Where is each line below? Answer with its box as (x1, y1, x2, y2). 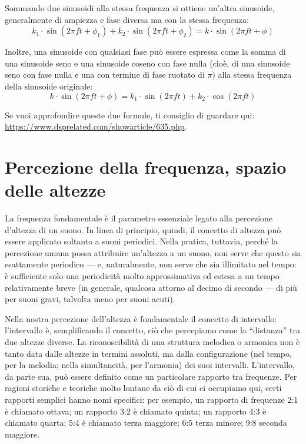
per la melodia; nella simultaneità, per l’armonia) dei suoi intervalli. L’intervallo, (5, 359, 295, 371)
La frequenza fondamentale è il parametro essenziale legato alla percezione (5, 212, 273, 224)
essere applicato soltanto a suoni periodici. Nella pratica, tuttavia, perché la (5, 235, 278, 247)
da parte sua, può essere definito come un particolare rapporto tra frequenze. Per (5, 370, 297, 382)
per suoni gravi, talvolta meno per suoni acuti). (5, 293, 175, 305)
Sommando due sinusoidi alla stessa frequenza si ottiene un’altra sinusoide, (5, 2, 275, 14)
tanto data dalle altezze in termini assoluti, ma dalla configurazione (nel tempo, (5, 347, 292, 359)
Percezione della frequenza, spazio (5, 154, 287, 178)
